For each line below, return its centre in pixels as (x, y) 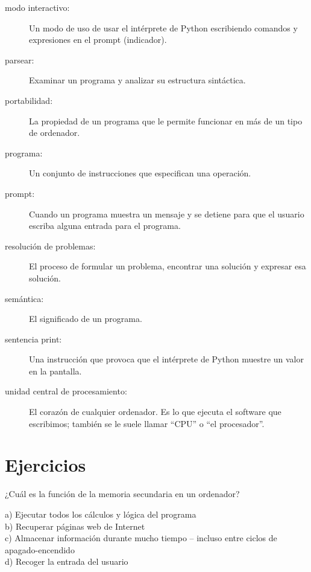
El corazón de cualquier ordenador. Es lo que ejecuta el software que (155, 412)
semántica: (24, 298)
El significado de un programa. (86, 319)
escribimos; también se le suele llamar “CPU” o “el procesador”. (147, 423)
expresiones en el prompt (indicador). (98, 40)
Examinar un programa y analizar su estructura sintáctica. (137, 80)
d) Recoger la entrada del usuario (67, 561)
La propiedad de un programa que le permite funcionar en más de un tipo (166, 121)
